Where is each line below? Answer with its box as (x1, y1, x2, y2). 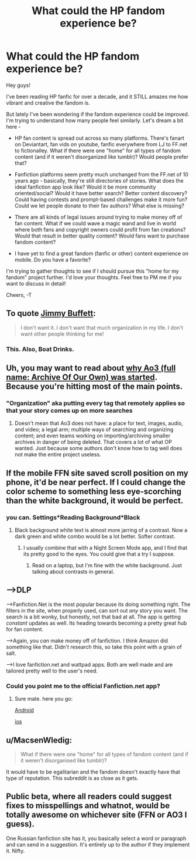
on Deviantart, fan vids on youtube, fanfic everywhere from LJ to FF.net (14, 140, 188, 148)
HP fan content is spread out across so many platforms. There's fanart (14, 134, 184, 142)
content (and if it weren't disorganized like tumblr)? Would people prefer (14, 153, 189, 160)
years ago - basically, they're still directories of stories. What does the (14, 177, 184, 184)
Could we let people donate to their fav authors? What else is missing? (14, 202, 184, 209)
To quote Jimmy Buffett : (6, 309, 96, 319)
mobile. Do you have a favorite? (14, 256, 91, 263)
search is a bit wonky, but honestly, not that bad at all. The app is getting (6, 613, 181, 620)
